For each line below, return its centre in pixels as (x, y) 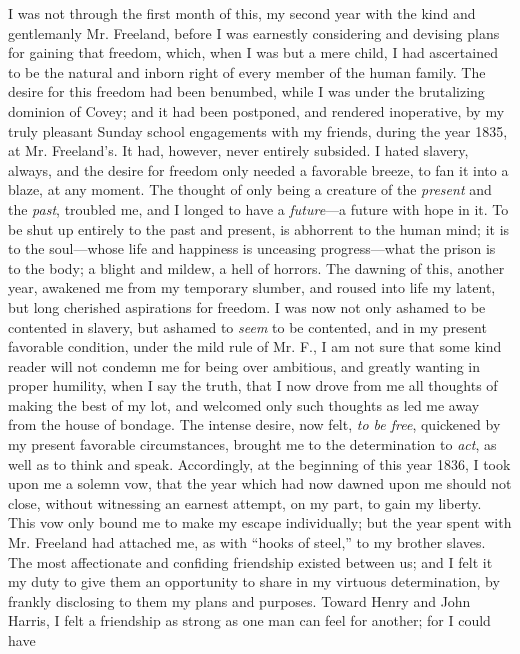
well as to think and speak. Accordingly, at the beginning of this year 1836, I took (259, 463)
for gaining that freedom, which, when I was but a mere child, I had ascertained (253, 52)
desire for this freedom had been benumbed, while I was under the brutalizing (246, 91)
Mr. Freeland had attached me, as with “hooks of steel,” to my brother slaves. (247, 542)
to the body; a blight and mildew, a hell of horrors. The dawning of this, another (256, 267)
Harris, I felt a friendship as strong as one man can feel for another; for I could (249, 620)
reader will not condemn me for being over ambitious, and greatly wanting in (244, 365)
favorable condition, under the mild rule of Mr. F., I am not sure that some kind (255, 346)
